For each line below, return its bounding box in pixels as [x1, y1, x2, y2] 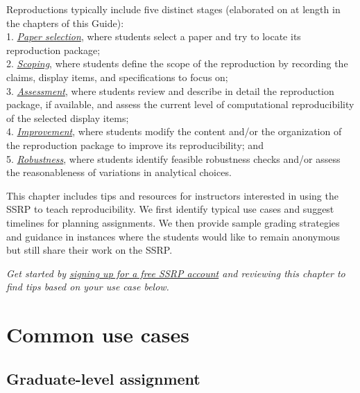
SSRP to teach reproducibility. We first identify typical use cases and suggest [6, 202, 334, 216]
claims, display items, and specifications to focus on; [6, 69, 228, 84]
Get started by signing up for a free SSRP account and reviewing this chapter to [6, 265, 345, 280]
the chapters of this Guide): [6, 15, 124, 30]
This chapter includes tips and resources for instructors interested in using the [6, 188, 338, 202]
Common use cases [6, 320, 189, 349]
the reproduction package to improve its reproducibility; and [6, 137, 264, 152]
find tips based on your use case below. [6, 279, 169, 294]
